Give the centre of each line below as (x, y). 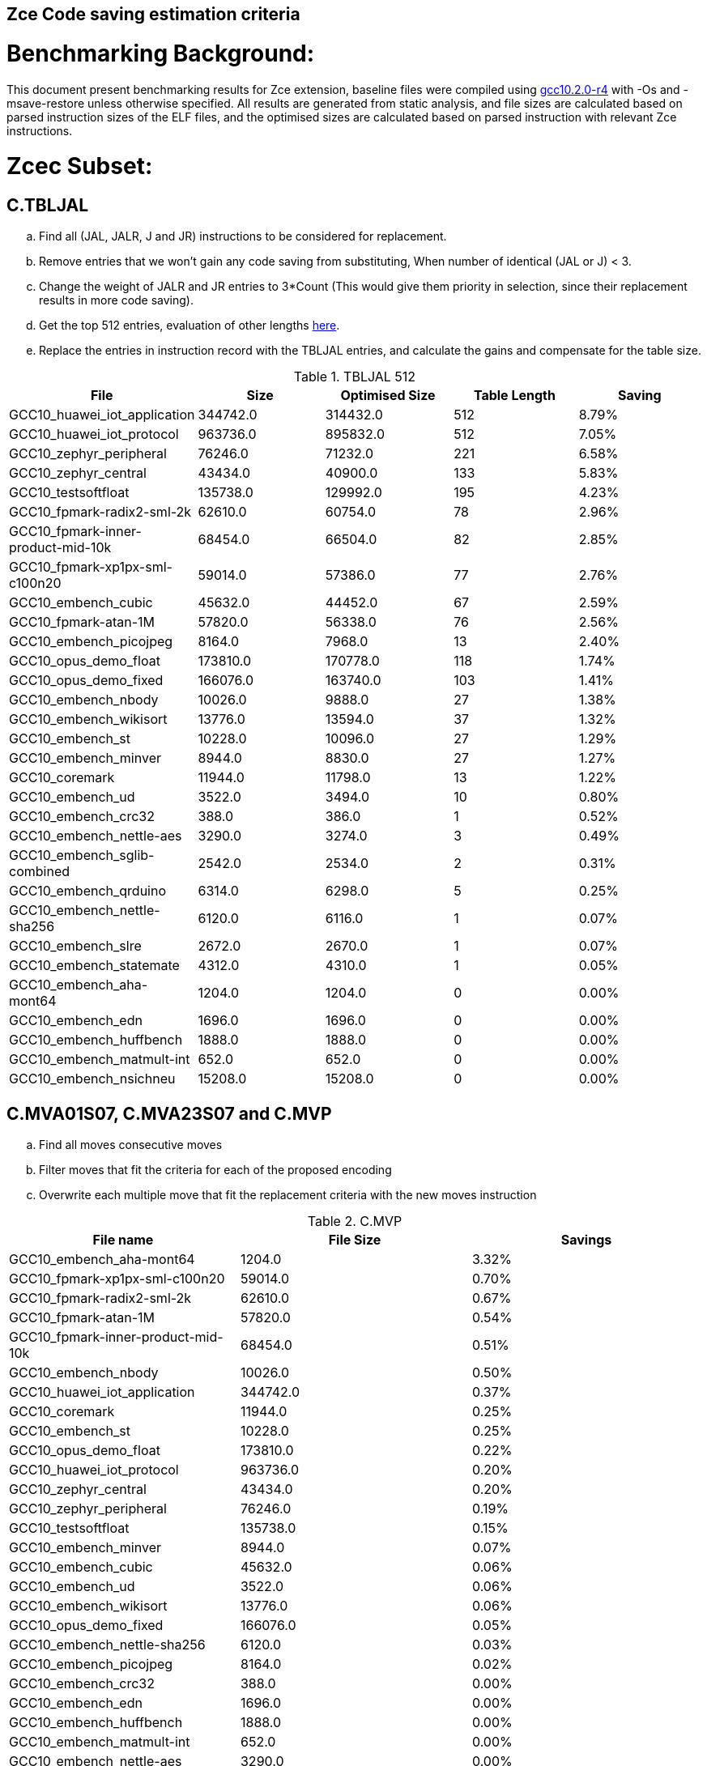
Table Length (514, 396)
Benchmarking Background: (161, 53)
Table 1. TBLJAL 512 (355, 377)
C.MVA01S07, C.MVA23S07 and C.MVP (169, 1113)
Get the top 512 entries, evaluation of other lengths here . (190, 326)
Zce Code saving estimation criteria (153, 14)
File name (123, 1240)
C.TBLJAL (48, 205)
